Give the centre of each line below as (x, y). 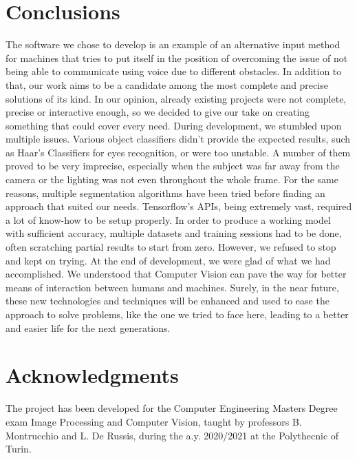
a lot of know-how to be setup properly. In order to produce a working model (168, 219)
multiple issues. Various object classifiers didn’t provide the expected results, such (178, 139)
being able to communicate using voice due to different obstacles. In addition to (174, 71)
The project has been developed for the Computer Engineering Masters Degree (172, 408)
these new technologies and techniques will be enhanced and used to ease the (167, 301)
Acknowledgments (92, 375)
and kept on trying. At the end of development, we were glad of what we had (168, 260)
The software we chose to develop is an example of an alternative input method (173, 44)
